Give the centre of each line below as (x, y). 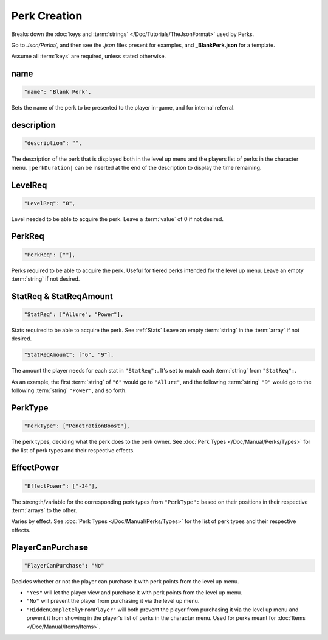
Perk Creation (47, 16)
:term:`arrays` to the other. (44, 510)
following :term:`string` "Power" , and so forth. (69, 390)
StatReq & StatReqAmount (62, 296)
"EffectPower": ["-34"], (61, 486)
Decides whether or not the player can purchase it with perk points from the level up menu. (125, 581)
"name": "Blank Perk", (58, 92)
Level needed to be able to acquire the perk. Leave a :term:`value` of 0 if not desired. (118, 219)
